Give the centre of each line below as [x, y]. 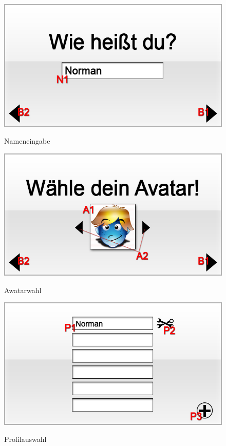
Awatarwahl [23, 290]
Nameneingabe [27, 141]
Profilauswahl [25, 439]
